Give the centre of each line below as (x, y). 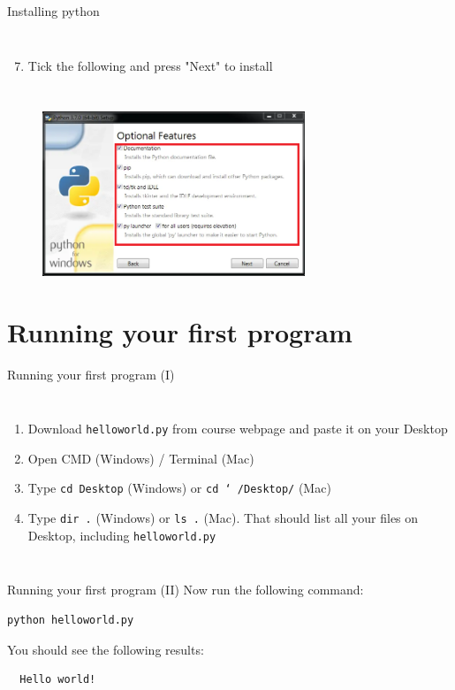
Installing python (53, 11)
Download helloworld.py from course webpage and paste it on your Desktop (238, 429)
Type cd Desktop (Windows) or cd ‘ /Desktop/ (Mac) (179, 488)
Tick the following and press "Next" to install (150, 65)
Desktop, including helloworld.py (122, 535)
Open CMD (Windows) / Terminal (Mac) (141, 458)
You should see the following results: (106, 649)
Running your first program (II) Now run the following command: (186, 590)
